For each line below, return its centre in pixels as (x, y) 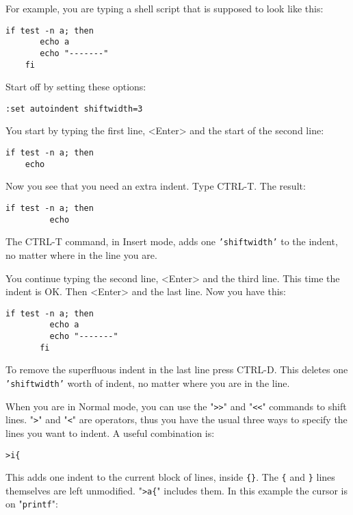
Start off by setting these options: (76, 87)
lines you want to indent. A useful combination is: (110, 432)
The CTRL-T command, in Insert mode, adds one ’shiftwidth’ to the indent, (172, 241)
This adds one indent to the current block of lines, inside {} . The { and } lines (170, 477)
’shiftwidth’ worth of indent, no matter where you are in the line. (148, 382)
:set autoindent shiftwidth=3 (74, 109)
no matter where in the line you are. (81, 254)
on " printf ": (32, 504)
